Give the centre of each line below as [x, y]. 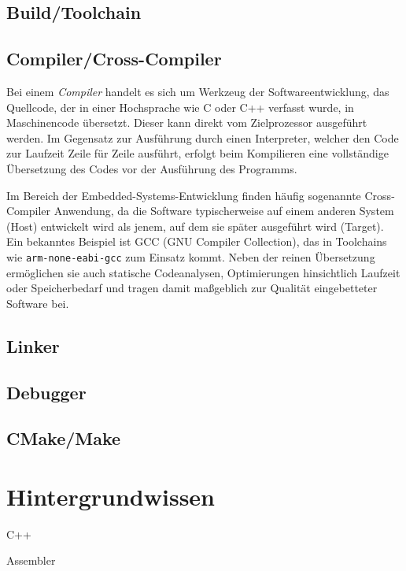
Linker [33, 345]
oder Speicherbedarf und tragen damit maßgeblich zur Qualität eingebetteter [192, 288]
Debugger [46, 392]
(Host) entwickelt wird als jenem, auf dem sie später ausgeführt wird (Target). [195, 226]
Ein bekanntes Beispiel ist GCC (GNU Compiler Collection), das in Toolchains [197, 241]
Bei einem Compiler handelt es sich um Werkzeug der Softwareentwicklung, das [198, 91]
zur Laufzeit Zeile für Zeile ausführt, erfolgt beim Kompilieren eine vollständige [197, 153]
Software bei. [38, 303]
